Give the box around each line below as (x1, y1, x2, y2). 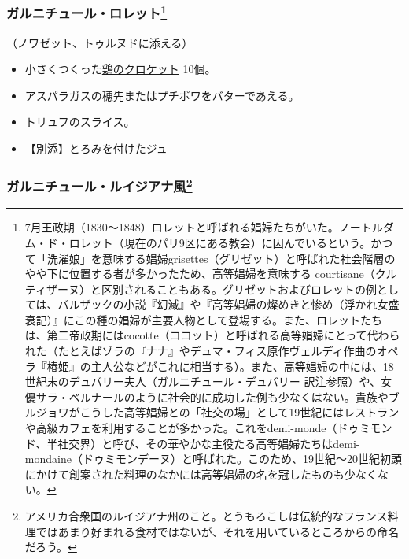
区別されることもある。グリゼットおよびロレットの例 (101, 280, 377, 297)
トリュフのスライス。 (24, 113, 135, 130)
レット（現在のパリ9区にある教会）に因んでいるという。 (79, 234, 371, 250)
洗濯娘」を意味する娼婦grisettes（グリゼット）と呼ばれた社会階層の (46, 250, 396, 266)
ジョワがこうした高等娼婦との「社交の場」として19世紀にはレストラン (35, 404, 400, 420)
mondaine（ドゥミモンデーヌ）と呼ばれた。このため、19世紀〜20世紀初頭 (24, 450, 402, 467)
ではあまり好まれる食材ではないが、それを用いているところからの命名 (35, 523, 400, 539)
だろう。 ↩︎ (24, 539, 77, 555)
